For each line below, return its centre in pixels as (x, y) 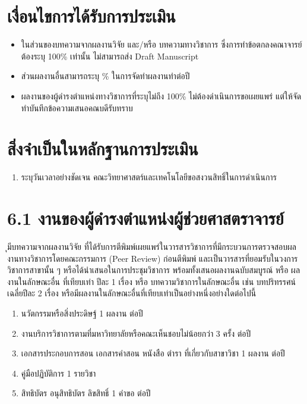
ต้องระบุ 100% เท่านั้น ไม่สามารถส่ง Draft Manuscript (110, 56)
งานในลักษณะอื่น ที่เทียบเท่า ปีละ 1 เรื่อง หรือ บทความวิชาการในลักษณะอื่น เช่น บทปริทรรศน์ (152, 281)
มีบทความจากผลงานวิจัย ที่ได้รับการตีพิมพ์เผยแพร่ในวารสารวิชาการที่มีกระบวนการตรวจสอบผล (152, 246)
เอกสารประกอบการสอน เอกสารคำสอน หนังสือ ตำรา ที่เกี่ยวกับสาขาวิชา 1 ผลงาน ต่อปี (153, 353)
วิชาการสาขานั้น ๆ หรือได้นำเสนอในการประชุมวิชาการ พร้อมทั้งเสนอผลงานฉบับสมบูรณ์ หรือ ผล (154, 270)
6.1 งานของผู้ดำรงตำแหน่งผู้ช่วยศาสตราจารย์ (145, 218)
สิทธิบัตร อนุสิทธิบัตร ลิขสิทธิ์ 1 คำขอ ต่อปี (86, 393)
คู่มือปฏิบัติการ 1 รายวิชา (58, 373)
